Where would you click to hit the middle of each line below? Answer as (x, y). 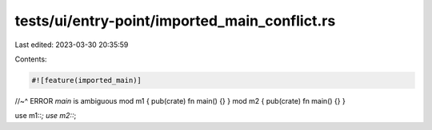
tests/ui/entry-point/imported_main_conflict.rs (175, 21)
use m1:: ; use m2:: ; (46, 116)
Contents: (31, 59)
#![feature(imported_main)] (86, 80)
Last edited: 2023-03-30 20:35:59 (72, 45)
